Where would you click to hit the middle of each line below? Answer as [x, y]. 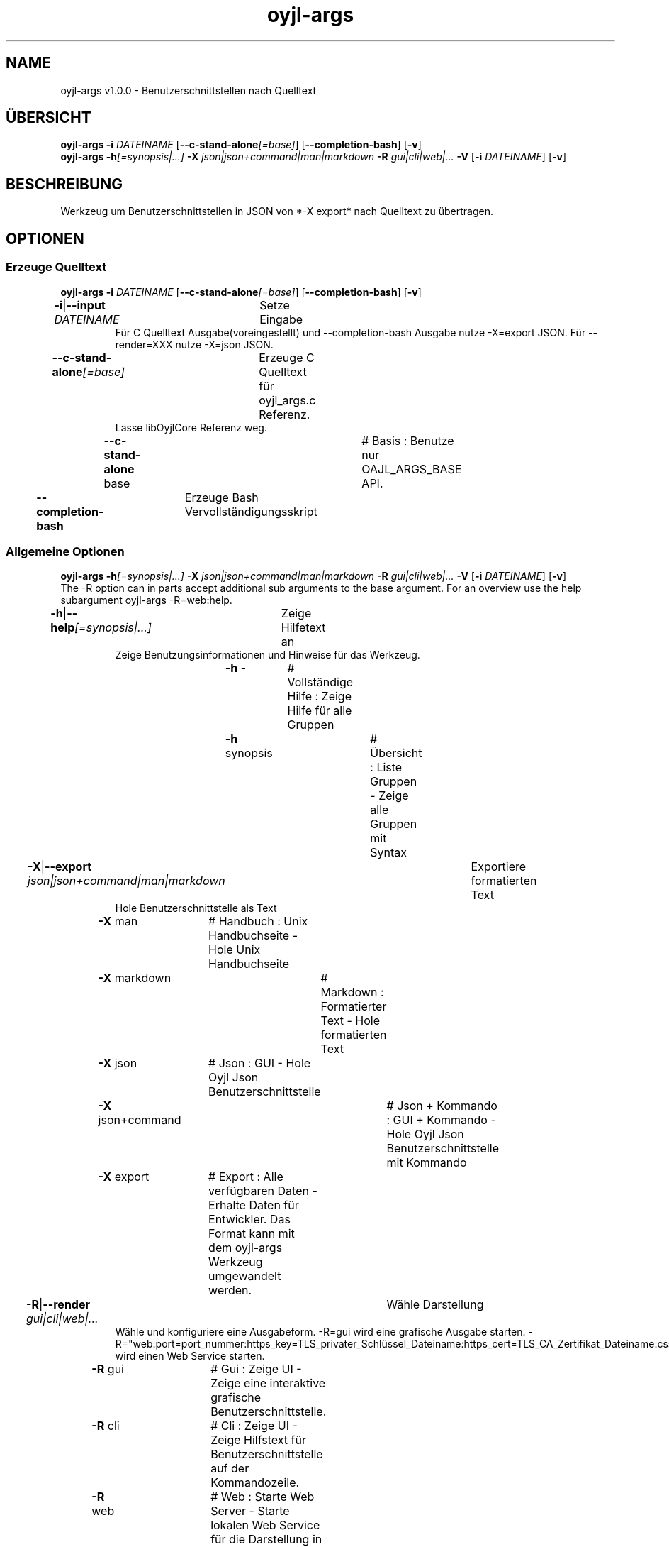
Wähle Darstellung [435, 1305]
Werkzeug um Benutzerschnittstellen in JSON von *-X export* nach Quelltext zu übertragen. [277, 211]
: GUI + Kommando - [441, 1120]
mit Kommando [427, 1163]
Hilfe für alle [320, 711]
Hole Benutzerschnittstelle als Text [196, 908]
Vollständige [320, 682]
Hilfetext [303, 628]
